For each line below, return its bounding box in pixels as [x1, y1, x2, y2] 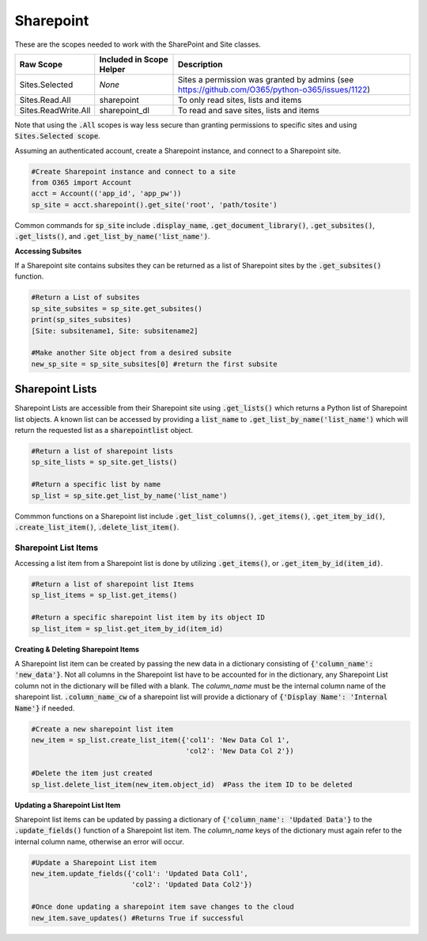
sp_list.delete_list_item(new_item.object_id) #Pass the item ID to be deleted [31, 780, 353, 789]
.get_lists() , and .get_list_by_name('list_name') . [14, 232, 210, 241]
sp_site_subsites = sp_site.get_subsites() [31, 304, 203, 313]
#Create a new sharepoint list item [31, 724, 174, 734]
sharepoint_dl [99, 104, 150, 116]
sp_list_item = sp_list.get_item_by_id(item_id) [31, 624, 224, 633]
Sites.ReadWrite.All [19, 104, 91, 116]
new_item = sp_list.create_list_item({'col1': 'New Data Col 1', [31, 735, 290, 744]
